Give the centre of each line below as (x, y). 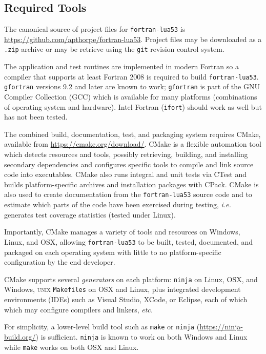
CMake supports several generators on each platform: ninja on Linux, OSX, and (131, 279)
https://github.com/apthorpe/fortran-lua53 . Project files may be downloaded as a (133, 39)
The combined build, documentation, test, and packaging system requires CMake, (132, 134)
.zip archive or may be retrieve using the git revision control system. (114, 49)
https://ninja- (221, 327)
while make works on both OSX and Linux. (71, 347)
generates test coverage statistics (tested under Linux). (90, 214)
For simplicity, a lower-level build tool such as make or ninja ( (102, 327)
